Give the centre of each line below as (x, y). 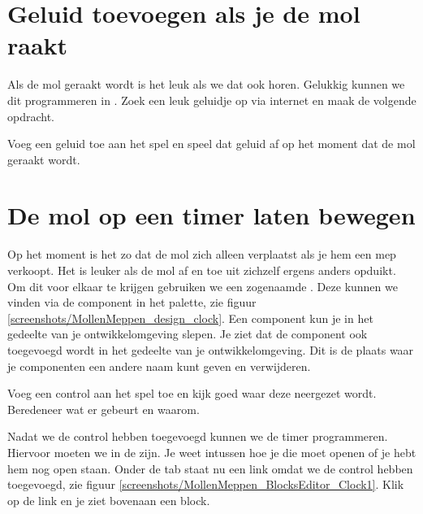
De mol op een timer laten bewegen (211, 215)
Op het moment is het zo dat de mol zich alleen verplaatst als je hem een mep (202, 254)
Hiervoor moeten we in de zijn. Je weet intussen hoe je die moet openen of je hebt (212, 452)
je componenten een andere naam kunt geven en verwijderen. (159, 366)
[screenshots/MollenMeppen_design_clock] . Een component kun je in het (190, 318)
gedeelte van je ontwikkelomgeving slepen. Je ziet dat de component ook (188, 334)
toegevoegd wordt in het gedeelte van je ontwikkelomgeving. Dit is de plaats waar (211, 349)
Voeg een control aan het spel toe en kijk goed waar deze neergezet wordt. (192, 393)
